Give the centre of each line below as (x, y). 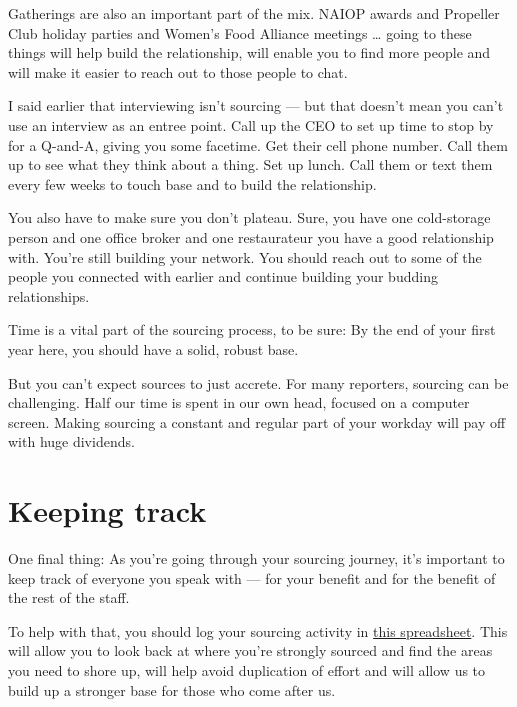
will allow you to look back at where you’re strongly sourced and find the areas (250, 650)
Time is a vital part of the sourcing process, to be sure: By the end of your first (252, 329)
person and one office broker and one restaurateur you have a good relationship (251, 236)
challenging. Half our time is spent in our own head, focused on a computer (239, 402)
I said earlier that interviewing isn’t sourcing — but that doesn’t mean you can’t (256, 105)
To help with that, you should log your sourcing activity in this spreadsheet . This (258, 630)
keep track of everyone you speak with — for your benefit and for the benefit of (252, 577)
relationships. (49, 295)
